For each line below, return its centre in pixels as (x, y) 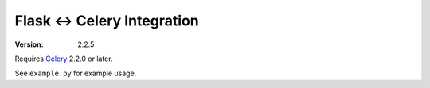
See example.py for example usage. (76, 73)
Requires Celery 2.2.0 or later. (64, 59)
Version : (29, 44)
